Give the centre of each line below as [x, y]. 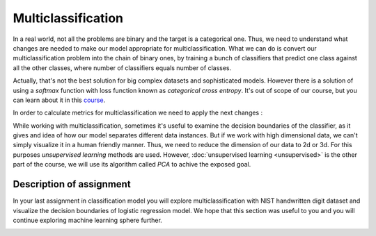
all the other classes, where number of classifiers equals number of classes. [122, 68]
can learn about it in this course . [59, 100]
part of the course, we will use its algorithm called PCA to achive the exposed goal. [132, 165]
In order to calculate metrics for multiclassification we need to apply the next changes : [138, 113]
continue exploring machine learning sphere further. [88, 220]
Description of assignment [72, 184]
